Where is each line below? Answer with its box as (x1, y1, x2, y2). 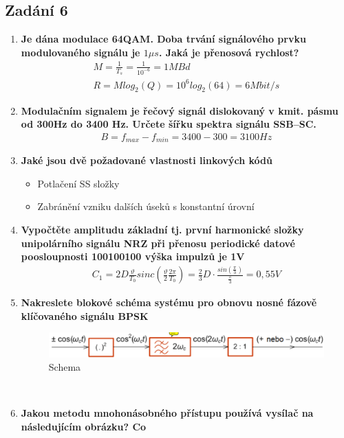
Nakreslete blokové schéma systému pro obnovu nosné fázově (21, 295, 317, 310)
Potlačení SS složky (37, 176, 120, 190)
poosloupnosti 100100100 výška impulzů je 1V (21, 249, 245, 264)
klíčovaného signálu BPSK (21, 308, 149, 323)
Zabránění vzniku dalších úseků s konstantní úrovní (37, 199, 255, 214)
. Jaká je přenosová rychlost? (158, 45, 299, 59)
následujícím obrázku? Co (21, 419, 147, 433)
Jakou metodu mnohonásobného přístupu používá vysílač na (21, 406, 314, 420)
